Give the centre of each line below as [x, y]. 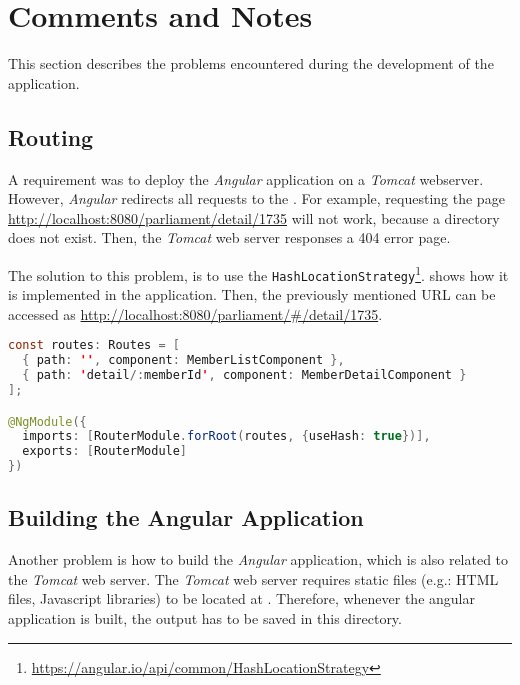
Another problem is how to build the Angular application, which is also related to [258, 559]
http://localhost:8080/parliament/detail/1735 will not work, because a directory [254, 217]
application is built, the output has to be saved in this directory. [205, 618]
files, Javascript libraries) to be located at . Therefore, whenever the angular [241, 598]
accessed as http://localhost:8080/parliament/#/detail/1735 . [195, 313]
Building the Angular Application [186, 517]
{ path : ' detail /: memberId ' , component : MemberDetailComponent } [244, 375]
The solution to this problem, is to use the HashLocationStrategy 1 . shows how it [258, 273]
